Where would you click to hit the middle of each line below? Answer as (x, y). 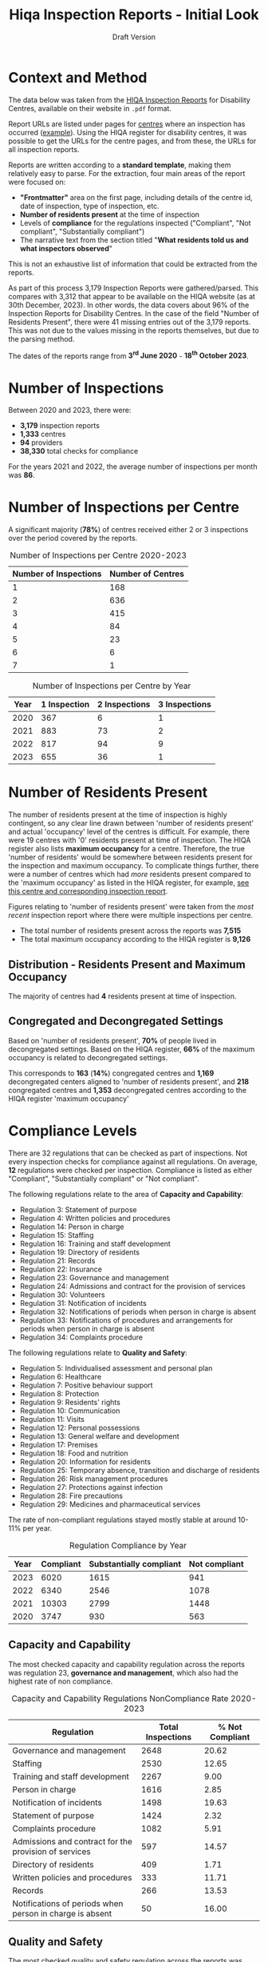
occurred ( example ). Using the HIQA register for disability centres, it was (128, 132)
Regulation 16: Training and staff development (95, 1243)
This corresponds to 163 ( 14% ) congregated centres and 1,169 (111, 1073)
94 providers (41, 442)
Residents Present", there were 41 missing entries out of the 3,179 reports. (130, 322)
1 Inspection (65, 704)
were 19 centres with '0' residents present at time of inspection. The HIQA (130, 840)
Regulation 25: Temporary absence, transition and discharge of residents (140, 1470)
